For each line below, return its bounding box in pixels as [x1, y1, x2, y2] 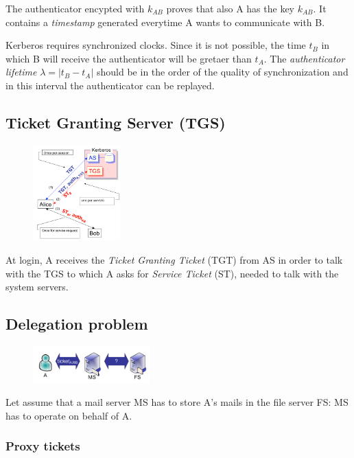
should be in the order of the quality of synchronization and [97, 65, 349, 79]
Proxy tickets [5, 437, 80, 455]
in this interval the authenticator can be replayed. [5, 78, 215, 92]
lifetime [5, 65, 37, 79]
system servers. [5, 279, 69, 294]
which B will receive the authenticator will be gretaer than [5, 51, 252, 65]
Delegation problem [5, 313, 148, 334]
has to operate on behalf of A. [5, 408, 132, 422]
